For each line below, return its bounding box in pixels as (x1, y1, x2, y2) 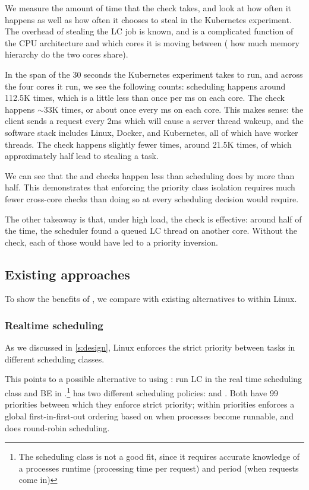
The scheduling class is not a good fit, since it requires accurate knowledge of (18, 450, 300, 463)
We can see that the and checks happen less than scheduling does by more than (5, 169, 295, 182)
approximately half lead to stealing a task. (5, 149, 159, 162)
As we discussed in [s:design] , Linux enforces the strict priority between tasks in (5, 341, 295, 354)
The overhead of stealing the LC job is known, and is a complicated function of (5, 25, 294, 37)
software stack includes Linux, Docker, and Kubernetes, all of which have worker (5, 126, 298, 138)
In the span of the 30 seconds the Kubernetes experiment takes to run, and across (5, 68, 303, 80)
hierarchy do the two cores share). (5, 48, 128, 61)
